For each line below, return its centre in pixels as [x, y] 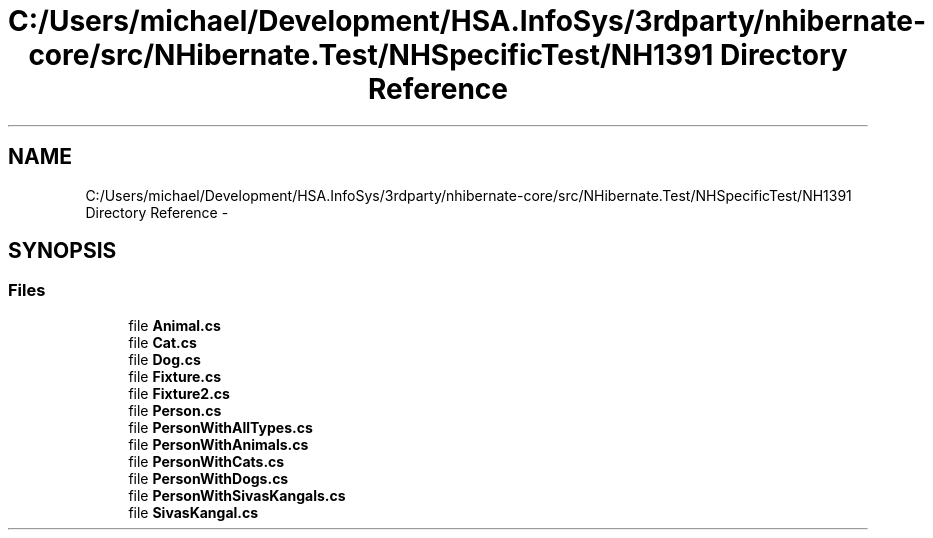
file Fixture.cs [175, 376]
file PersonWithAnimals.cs [218, 444]
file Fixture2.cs [179, 393]
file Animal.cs [174, 325]
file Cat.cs [162, 342]
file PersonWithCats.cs [206, 461]
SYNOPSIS [62, 251]
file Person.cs [175, 410]
